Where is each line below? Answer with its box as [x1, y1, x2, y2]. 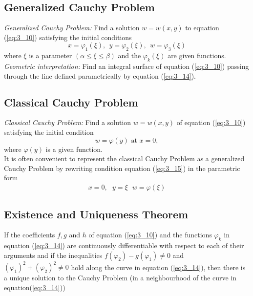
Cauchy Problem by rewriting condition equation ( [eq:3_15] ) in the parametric [4, 163, 240, 173]
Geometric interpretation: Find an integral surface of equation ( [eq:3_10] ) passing [4, 61, 249, 71]
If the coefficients [4, 230, 55, 240]
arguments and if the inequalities [4, 250, 103, 260]
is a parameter [29, 50, 72, 61]
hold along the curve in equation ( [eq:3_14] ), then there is [71, 262, 246, 272]
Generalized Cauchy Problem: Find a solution [4, 22, 140, 33]
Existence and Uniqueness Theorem [4, 207, 189, 222]
